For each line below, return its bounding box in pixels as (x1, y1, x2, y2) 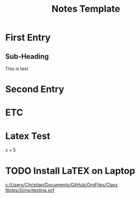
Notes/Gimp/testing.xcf (5, 187, 55, 193)
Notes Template (51, 3, 121, 15)
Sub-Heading (5, 52, 49, 61)
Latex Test (5, 130, 51, 142)
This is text (5, 66, 29, 71)
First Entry (5, 32, 51, 43)
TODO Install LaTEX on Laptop (5, 165, 135, 177)
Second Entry (5, 84, 64, 95)
